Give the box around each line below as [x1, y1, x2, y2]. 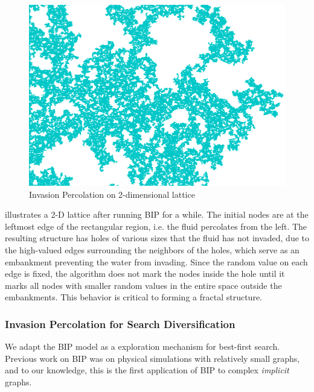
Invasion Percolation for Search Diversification [5, 316, 235, 331]
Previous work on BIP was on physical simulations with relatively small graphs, [5, 352, 300, 364]
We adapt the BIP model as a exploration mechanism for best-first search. [5, 340, 280, 353]
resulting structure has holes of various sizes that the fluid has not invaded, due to [5, 232, 309, 244]
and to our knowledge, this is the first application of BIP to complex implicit [5, 364, 289, 376]
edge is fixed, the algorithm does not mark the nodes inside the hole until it [5, 267, 285, 280]
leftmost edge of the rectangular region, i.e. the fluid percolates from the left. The [5, 220, 307, 232]
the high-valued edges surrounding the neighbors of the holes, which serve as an [5, 243, 300, 256]
